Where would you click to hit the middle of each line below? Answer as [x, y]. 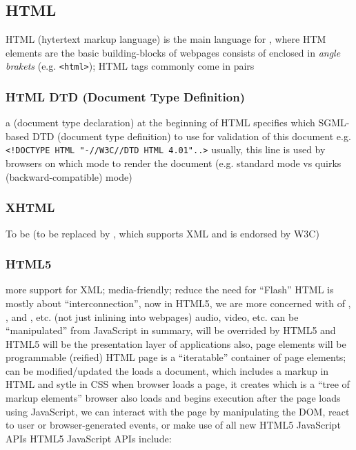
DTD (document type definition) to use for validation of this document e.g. [191, 136]
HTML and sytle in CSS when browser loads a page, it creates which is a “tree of [178, 384]
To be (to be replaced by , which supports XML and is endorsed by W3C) [162, 233]
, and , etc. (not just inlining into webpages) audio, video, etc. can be [152, 316]
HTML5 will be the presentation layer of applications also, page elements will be [176, 343]
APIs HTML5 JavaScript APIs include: [89, 438]
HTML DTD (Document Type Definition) [125, 96]
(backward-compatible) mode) [69, 176]
